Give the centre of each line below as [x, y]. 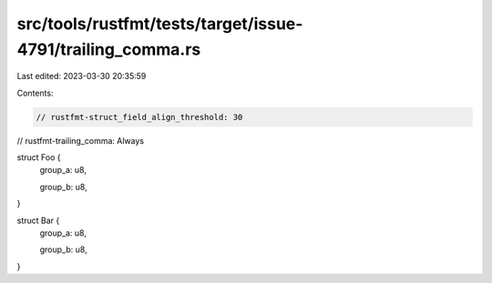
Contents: [35, 93]
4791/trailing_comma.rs [109, 49]
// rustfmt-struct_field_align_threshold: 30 [139, 117]
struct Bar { [38, 220]
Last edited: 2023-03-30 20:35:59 [82, 76]
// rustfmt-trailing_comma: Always [81, 140]
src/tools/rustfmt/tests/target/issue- [160, 24]
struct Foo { [39, 157]
